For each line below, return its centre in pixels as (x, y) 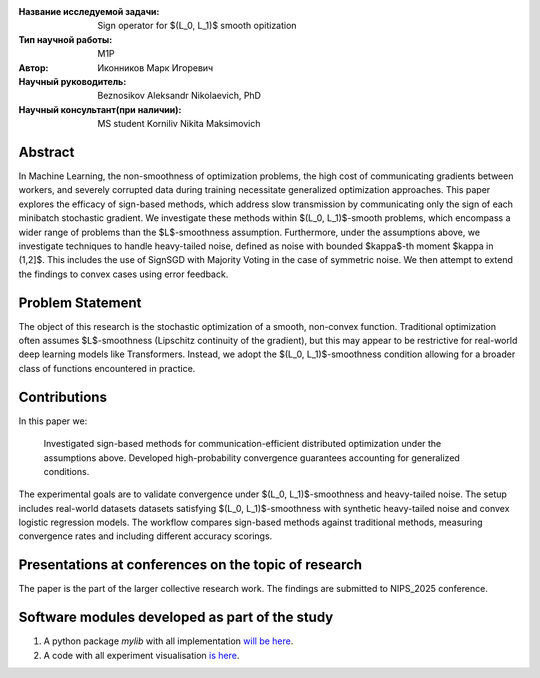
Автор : (33, 67)
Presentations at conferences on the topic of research (190, 565)
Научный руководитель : (72, 81)
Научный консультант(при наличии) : (100, 109)
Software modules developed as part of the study (176, 617)
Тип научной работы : (65, 39)
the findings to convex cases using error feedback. (123, 274)
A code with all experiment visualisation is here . (141, 655)
